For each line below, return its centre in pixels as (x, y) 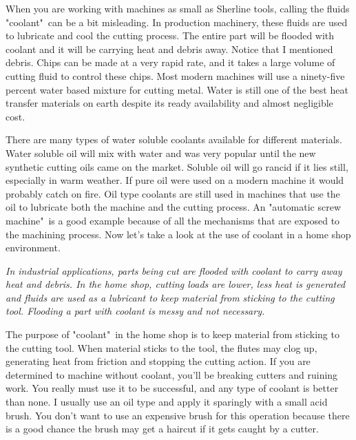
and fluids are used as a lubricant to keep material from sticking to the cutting (170, 297)
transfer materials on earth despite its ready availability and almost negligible (169, 103)
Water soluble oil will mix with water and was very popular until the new (161, 153)
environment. (33, 248)
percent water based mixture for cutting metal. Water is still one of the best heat (177, 89)
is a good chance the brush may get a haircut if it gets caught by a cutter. (162, 429)
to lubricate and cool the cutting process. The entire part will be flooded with (170, 35)
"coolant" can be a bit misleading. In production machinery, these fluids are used (177, 22)
